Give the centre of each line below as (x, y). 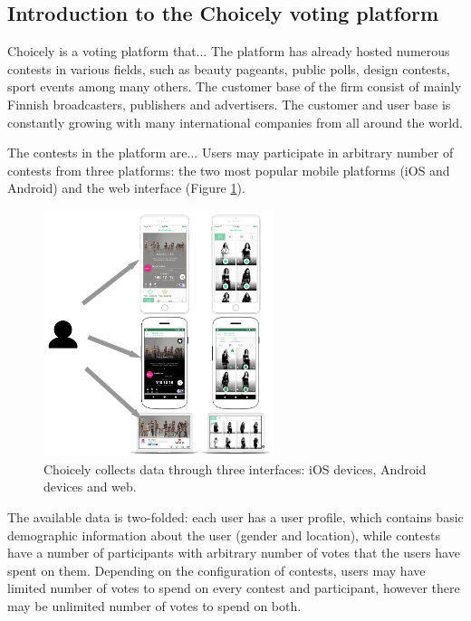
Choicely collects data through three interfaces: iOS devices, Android (235, 468)
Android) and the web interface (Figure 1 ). (126, 188)
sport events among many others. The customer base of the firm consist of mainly (235, 86)
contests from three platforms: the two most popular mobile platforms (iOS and (229, 170)
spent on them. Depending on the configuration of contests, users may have (216, 570)
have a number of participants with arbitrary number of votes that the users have (234, 553)
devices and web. (90, 487)
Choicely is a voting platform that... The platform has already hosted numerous (229, 51)
